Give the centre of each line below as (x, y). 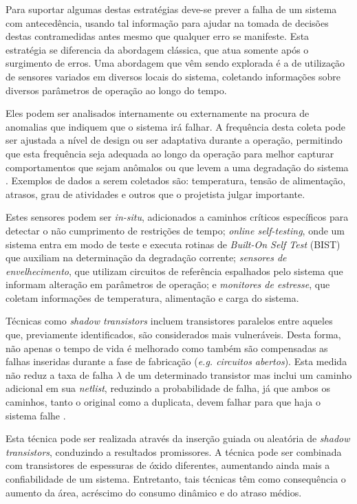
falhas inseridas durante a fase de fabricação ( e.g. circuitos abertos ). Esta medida (176, 361)
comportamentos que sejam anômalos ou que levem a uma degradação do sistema (177, 167)
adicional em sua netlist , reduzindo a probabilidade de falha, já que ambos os (168, 388)
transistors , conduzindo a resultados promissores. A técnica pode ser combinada (174, 451)
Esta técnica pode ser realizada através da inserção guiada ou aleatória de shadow (178, 438)
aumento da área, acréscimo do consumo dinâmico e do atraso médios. (154, 492)
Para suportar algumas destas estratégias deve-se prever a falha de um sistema (171, 9)
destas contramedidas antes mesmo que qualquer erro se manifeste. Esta (158, 36)
